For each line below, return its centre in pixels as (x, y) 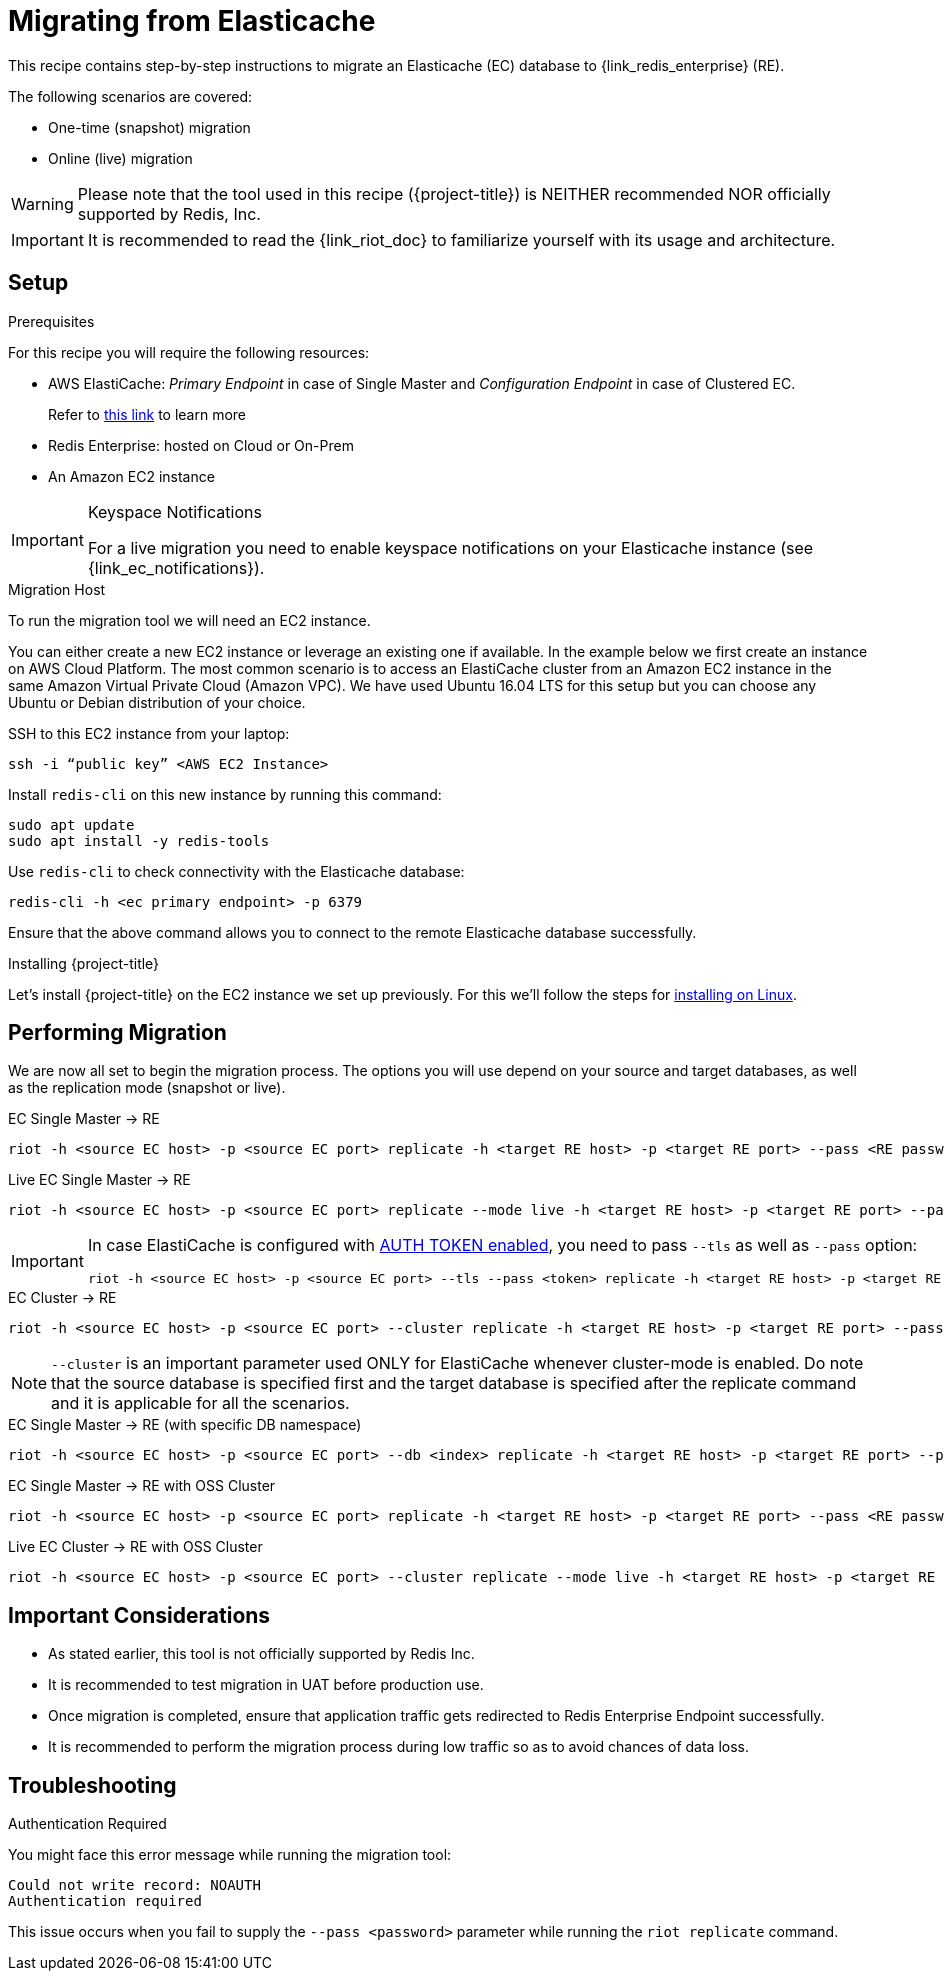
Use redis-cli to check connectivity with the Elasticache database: (236, 871)
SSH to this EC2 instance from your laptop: (149, 733)
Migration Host (57, 589)
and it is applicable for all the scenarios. (200, 1403)
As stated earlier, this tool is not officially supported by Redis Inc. (261, 1654)
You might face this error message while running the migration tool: (230, 1855)
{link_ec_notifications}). (176, 567)
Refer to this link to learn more (147, 414)
